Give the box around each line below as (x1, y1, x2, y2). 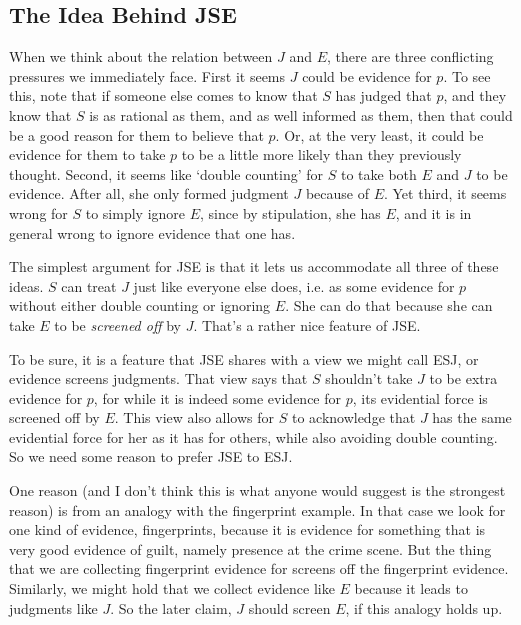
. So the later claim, (110, 597, 232, 618)
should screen (248, 597, 331, 618)
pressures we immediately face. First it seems (9, 65, 286, 86)
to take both (340, 163, 417, 184)
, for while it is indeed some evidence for (93, 387, 342, 408)
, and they (443, 85, 507, 106)
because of (305, 183, 369, 204)
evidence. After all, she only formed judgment (9, 183, 289, 204)
